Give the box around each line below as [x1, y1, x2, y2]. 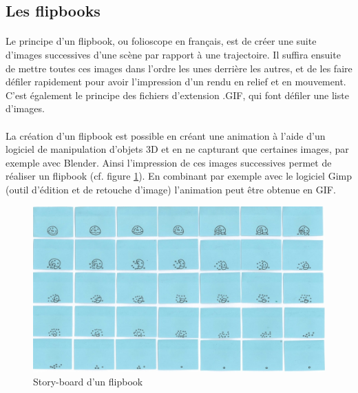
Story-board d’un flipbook [33, 374, 143, 389]
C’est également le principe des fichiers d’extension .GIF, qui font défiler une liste [6, 87, 349, 102]
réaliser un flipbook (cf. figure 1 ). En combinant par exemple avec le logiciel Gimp [6, 169, 352, 183]
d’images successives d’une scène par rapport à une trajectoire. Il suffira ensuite [6, 47, 341, 61]
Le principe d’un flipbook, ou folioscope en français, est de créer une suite [6, 34, 317, 48]
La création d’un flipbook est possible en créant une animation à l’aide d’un [6, 128, 326, 142]
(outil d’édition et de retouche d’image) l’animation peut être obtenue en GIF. [6, 182, 336, 196]
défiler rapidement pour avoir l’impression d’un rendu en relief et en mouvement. [6, 74, 346, 89]
